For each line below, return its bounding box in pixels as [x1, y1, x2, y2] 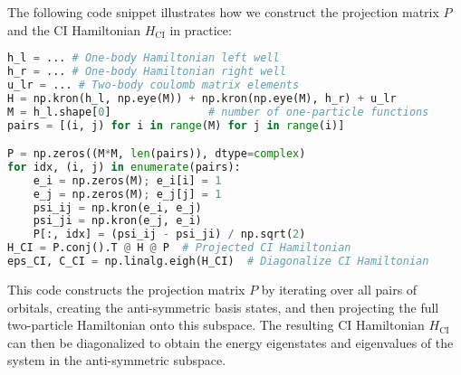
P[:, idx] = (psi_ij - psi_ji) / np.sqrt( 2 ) [33, 228, 306, 241]
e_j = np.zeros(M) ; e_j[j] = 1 [33, 187, 222, 201]
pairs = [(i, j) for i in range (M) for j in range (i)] [7, 118, 345, 132]
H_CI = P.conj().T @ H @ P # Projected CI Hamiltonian [7, 241, 351, 255]
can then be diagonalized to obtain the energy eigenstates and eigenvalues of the [7, 333, 454, 352]
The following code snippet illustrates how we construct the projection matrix [7, 3, 439, 21]
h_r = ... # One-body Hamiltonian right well [7, 65, 286, 79]
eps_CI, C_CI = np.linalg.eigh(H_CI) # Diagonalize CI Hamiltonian [7, 255, 429, 268]
